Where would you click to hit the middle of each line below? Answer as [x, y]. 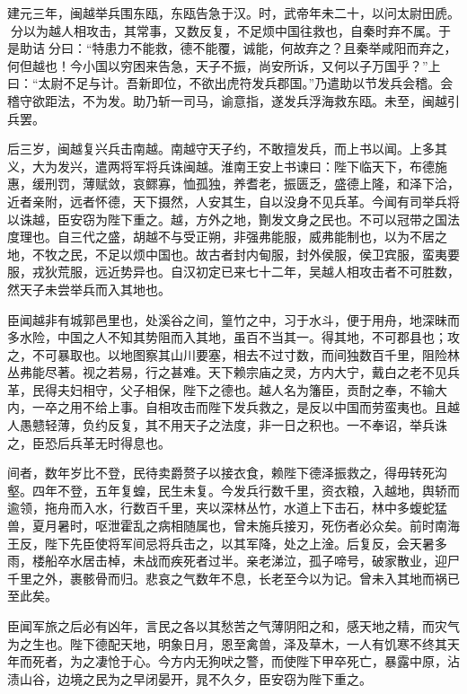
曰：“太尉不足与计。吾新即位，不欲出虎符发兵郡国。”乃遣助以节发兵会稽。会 [230, 83]
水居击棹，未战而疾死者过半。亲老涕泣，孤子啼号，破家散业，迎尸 [264, 561]
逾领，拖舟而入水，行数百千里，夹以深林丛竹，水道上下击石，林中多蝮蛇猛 [227, 508]
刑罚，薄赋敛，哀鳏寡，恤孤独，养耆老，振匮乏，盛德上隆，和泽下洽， [252, 184]
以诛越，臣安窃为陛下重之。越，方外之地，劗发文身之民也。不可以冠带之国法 [233, 219]
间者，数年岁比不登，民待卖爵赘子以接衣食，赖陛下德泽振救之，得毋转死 [221, 473]
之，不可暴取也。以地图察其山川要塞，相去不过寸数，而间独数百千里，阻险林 [233, 354]
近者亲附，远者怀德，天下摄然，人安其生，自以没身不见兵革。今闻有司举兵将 [233, 201]
